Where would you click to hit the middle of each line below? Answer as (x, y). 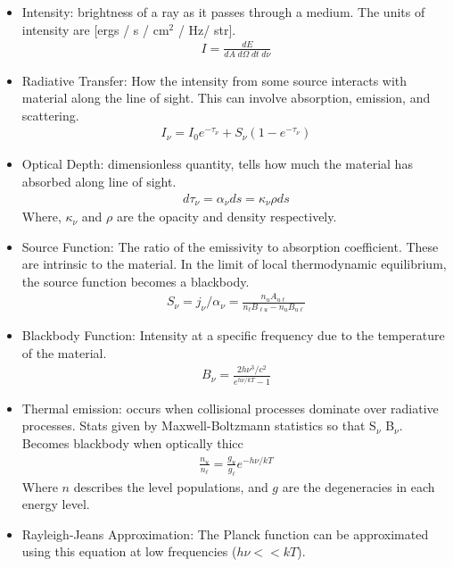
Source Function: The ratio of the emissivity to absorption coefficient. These (230, 246)
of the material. (64, 353)
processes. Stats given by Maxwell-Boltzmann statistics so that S (199, 425)
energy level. (56, 504)
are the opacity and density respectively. (226, 217)
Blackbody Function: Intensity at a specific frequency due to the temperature (233, 335)
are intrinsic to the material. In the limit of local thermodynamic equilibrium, (234, 264)
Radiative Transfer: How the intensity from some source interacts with (214, 80)
